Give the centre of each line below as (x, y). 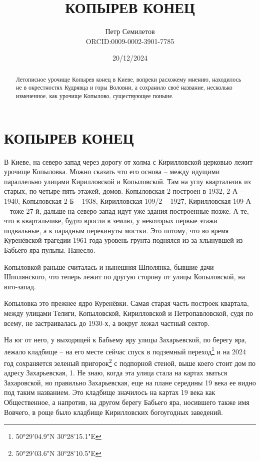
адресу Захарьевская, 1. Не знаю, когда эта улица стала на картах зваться (116, 373)
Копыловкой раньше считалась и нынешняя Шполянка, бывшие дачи (109, 267)
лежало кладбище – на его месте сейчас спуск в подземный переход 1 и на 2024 (125, 350)
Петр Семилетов (130, 31)
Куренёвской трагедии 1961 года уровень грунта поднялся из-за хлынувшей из (123, 240)
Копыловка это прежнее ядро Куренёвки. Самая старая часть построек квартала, (126, 303)
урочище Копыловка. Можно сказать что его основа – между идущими (112, 171)
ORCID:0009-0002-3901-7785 (130, 41)
